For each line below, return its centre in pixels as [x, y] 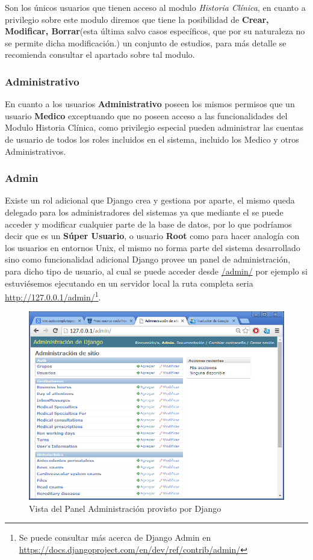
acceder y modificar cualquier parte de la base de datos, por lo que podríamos [148, 224]
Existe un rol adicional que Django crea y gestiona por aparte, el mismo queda [150, 200]
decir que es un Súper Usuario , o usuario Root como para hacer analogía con [152, 236]
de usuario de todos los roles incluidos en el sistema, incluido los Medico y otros [152, 139]
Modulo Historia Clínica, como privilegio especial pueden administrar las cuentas [154, 127]
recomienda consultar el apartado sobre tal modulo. [100, 54]
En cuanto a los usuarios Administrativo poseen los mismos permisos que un [150, 104]
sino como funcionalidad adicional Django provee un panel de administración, [148, 259]
